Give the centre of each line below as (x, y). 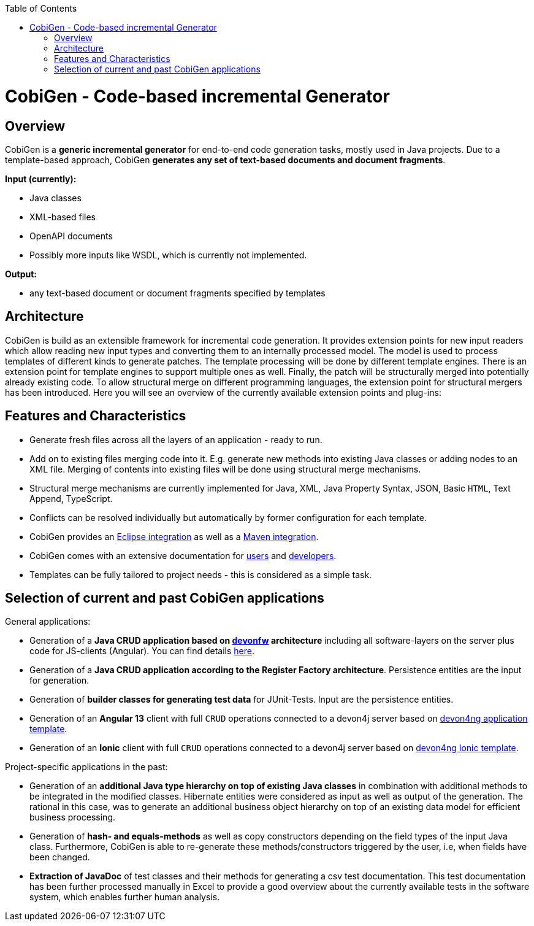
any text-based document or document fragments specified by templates (177, 293)
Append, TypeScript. (71, 498)
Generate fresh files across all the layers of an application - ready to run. (176, 439)
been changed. (60, 857)
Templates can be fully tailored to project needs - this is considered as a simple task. (201, 574)
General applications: (48, 622)
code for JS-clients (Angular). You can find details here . (142, 651)
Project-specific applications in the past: (86, 767)
